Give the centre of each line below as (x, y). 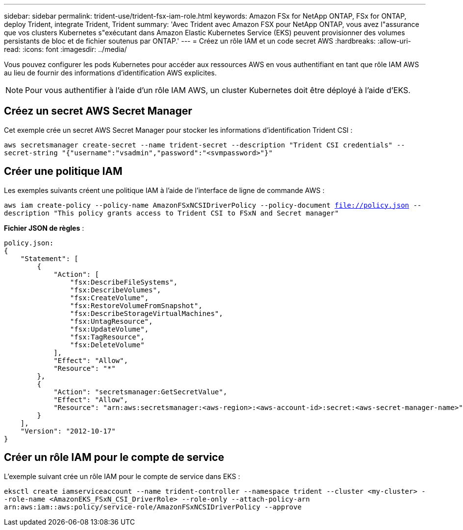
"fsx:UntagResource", (111, 321)
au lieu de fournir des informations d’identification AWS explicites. (110, 73)
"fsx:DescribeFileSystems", (124, 282)
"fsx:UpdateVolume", (109, 329)
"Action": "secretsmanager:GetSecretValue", (141, 392)
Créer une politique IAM (63, 171)
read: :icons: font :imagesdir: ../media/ (65, 49)
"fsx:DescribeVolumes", (116, 290)
